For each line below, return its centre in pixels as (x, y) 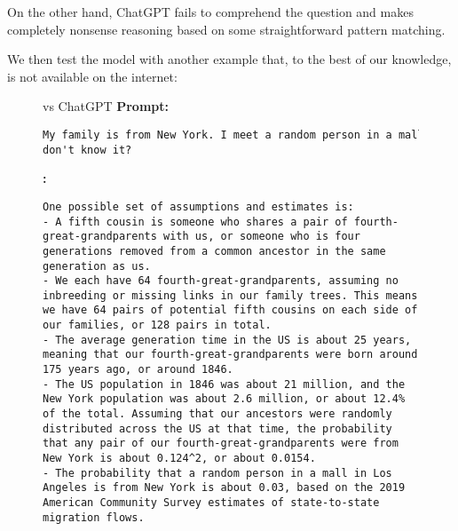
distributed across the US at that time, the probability (217, 428)
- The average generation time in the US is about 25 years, (227, 340)
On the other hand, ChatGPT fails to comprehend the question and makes (210, 12)
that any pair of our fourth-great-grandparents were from (221, 444)
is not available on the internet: (92, 76)
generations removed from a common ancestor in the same (214, 251)
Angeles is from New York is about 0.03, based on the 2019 (224, 488)
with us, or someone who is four (262, 237)
